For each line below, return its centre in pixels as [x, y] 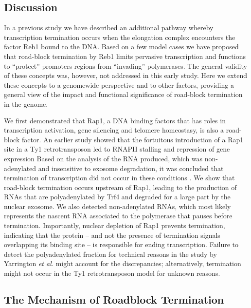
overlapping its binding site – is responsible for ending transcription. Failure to [121, 244]
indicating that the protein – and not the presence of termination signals [112, 235]
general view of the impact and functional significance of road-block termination [123, 94]
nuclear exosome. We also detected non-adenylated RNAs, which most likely [117, 206]
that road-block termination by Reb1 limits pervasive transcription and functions [125, 56]
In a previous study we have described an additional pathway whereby [109, 28]
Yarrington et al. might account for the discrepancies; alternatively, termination [123, 263]
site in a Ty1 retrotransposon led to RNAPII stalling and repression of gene [117, 149]
